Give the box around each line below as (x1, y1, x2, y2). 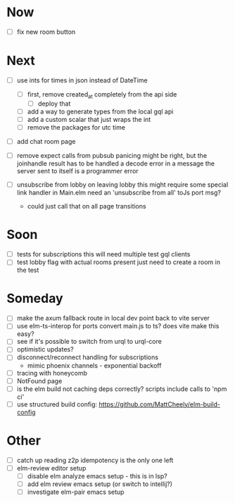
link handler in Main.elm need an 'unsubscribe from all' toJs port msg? (16, 188, 221, 197)
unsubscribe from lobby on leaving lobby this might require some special (16, 180, 229, 189)
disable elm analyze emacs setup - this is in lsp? (27, 471, 167, 480)
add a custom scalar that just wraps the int (27, 115, 151, 123)
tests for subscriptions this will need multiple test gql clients (16, 250, 191, 259)
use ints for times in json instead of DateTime (16, 75, 148, 85)
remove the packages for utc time (27, 123, 126, 131)
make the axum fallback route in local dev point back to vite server (16, 314, 210, 323)
